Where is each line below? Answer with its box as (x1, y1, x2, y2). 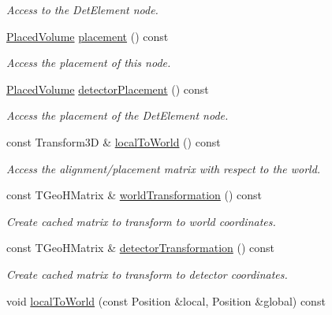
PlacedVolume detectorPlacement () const (6, 80, 209, 97)
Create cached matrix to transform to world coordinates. (6, 213, 276, 229)
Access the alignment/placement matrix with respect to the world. (6, 160, 321, 176)
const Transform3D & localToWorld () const (6, 133, 221, 150)
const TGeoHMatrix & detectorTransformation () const (6, 239, 275, 256)
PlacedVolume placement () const (6, 28, 169, 44)
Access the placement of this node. (6, 54, 171, 71)
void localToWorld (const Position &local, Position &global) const (6, 292, 326, 309)
